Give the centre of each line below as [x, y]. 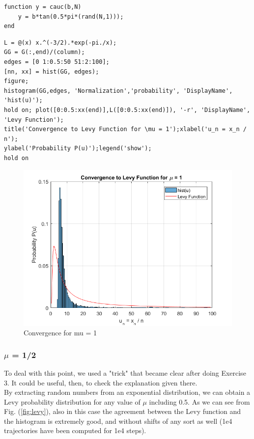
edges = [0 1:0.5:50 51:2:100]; [57, 62]
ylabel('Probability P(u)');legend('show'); [78, 149]
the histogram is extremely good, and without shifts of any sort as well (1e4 [118, 421]
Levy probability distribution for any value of [72, 401]
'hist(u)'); [23, 100]
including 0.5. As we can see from [199, 401]
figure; [16, 81]
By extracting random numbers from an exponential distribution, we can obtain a [127, 392]
